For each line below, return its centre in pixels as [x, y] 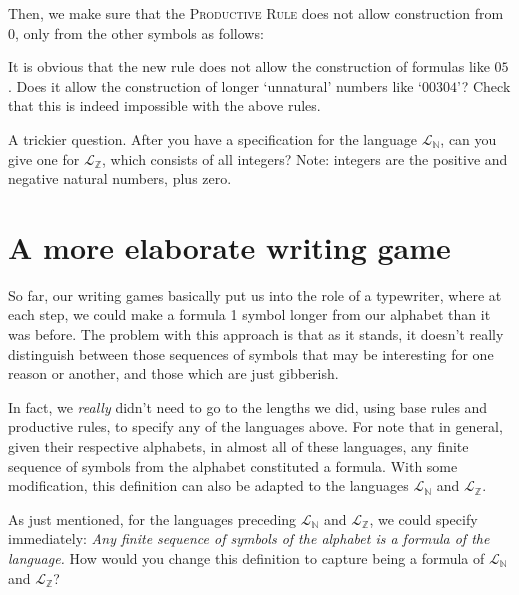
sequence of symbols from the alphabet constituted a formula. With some [233, 465]
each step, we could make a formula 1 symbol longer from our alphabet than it [249, 314]
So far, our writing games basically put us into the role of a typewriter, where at [255, 294]
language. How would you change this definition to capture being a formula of [246, 558]
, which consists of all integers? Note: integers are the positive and [304, 158]
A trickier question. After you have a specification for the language [213, 138]
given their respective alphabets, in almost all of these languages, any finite [238, 446]
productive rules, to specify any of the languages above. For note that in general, [255, 426]
